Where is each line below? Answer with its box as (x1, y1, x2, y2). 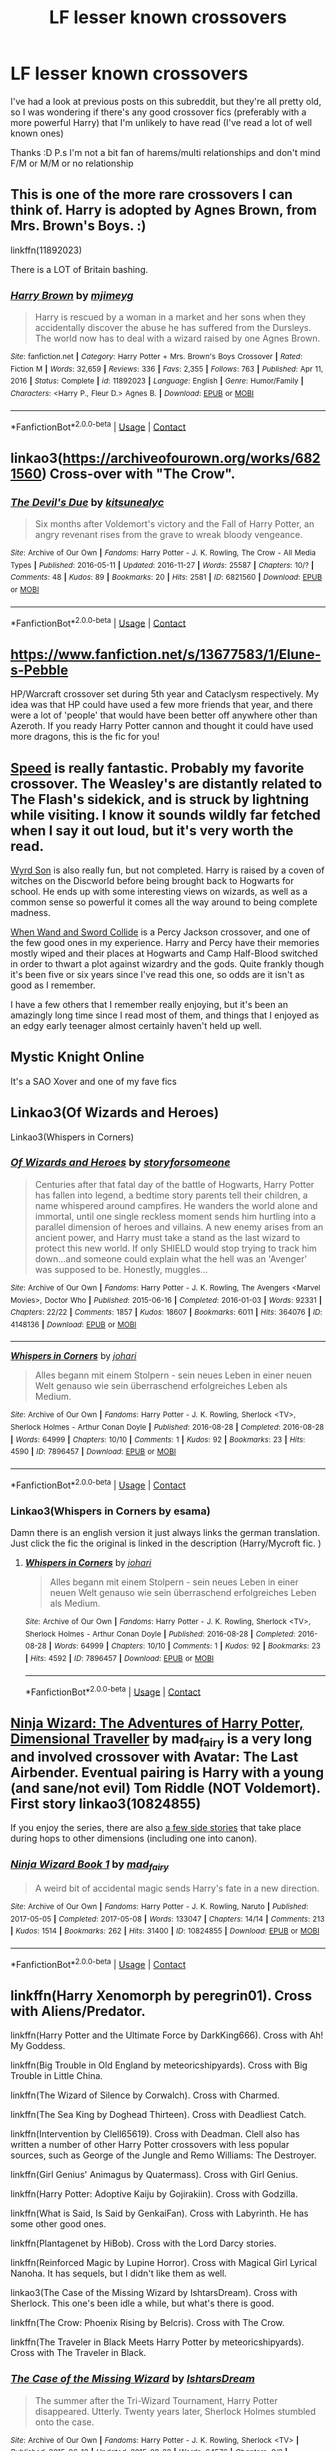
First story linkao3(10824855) (10, 1795, 202, 1812)
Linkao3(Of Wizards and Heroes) (10, 1104, 220, 1121)
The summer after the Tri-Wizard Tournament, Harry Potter (34, 2394, 278, 2406)
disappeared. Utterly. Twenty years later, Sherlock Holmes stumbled (34, 2405, 317, 2417)
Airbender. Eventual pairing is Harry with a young (10, 1764, 325, 1781)
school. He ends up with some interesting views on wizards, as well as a (10, 885, 308, 897)
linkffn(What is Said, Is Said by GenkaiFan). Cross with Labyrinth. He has (10, 2207, 309, 2220)
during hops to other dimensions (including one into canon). (10, 1832, 258, 1845)
